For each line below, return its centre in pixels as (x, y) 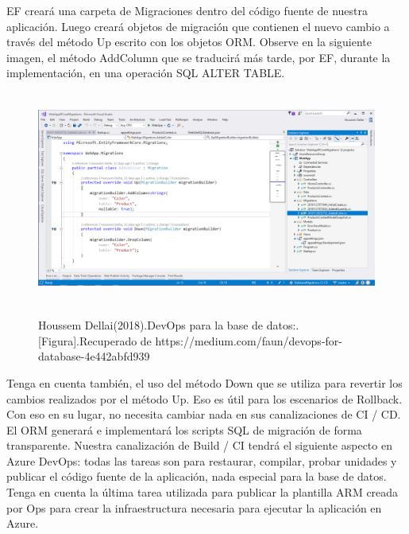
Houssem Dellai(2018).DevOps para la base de (151, 325)
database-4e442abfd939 (94, 356)
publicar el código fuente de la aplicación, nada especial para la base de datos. (197, 476)
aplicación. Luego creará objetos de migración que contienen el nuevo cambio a (198, 26)
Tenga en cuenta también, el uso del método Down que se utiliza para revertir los (204, 382)
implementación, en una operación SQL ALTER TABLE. (146, 73)
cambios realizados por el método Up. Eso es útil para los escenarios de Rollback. (204, 398)
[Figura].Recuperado (88, 340)
